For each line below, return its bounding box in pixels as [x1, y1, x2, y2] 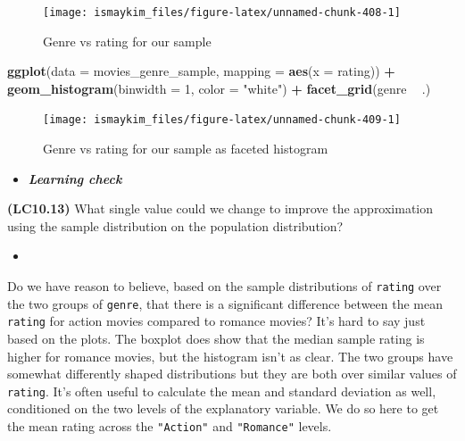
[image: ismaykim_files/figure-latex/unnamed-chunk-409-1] [43, 113, 401, 127]
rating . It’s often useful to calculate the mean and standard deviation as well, [7, 381, 436, 400]
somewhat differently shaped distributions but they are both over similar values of [7, 364, 457, 383]
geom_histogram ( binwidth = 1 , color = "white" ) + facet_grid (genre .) [7, 79, 431, 97]
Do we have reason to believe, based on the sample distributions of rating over [7, 277, 442, 295]
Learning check [28, 169, 122, 187]
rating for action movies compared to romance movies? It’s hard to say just [7, 312, 426, 330]
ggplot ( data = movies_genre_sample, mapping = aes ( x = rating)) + [7, 62, 395, 80]
